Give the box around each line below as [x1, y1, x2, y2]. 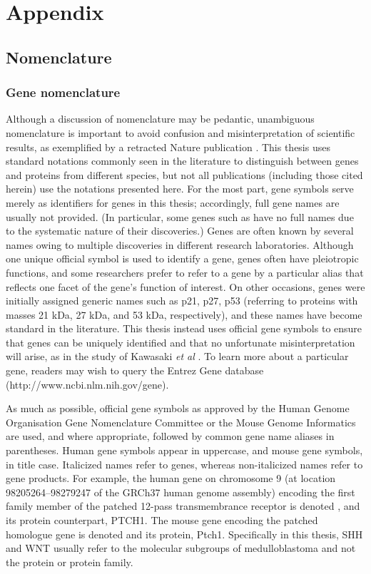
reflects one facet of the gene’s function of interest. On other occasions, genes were [6, 279, 365, 294]
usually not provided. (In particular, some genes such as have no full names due [6, 209, 354, 224]
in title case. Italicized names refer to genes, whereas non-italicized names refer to [6, 456, 363, 471]
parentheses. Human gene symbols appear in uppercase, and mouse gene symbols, [6, 443, 363, 458]
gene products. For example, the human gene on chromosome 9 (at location [6, 471, 336, 486]
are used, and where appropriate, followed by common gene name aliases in [6, 429, 335, 444]
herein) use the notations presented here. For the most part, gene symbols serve [6, 181, 354, 196]
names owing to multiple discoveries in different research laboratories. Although [6, 237, 354, 252]
